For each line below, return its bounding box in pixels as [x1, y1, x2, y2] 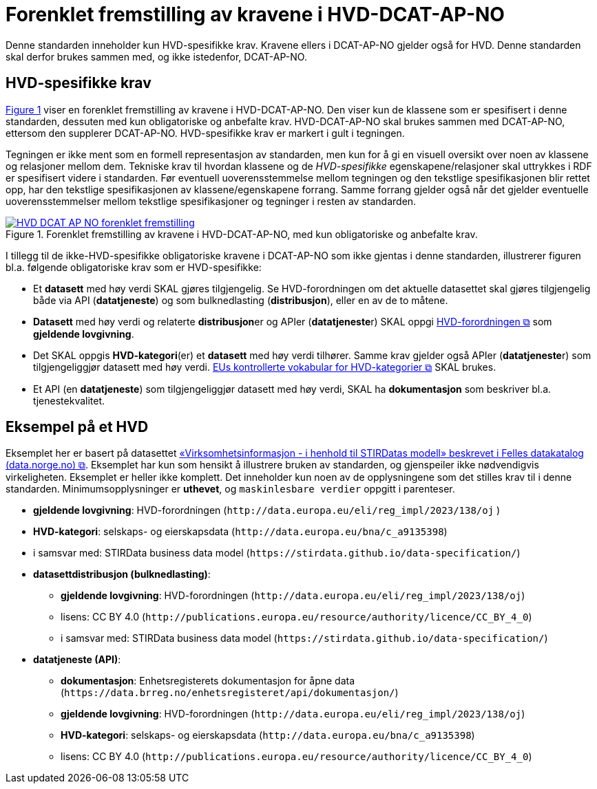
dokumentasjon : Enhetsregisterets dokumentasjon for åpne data [61, 675, 355, 687]
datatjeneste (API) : [33, 653, 121, 666]
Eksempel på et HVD [6, 418, 149, 436]
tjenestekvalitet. [33, 394, 105, 407]
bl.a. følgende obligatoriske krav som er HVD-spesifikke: [6, 261, 262, 273]
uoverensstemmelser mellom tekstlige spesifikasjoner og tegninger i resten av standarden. [6, 195, 417, 207]
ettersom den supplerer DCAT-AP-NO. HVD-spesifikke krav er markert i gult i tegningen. [6, 127, 405, 139]
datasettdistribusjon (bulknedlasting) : [33, 568, 211, 581]
